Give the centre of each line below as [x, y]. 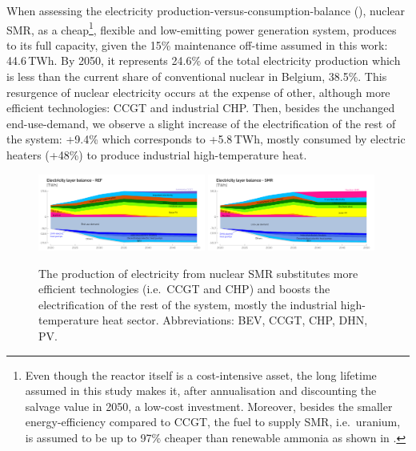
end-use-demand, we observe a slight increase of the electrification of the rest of [201, 123]
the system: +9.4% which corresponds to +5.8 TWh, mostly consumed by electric [206, 139]
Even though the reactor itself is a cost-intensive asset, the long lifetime [201, 374]
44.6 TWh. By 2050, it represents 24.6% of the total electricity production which [204, 60]
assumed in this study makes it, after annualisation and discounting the [201, 391]
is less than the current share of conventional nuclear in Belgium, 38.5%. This [197, 77]
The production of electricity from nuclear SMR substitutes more [198, 273]
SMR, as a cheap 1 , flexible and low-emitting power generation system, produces [202, 28]
